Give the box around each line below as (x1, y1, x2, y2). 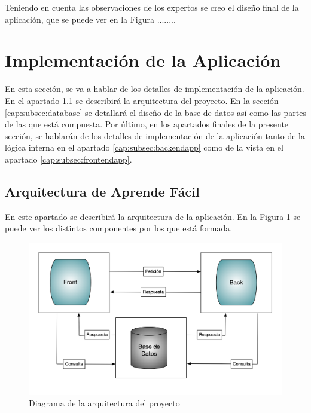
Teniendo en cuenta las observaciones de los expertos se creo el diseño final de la (5, 1, 299, 13)
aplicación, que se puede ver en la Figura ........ (5, 13, 176, 25)
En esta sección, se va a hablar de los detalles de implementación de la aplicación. (5, 82, 304, 95)
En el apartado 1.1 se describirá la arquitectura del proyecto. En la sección (5, 94, 279, 106)
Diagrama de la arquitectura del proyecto (29, 397, 180, 409)
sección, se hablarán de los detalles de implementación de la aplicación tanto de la (5, 129, 305, 142)
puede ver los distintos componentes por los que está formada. (5, 222, 233, 234)
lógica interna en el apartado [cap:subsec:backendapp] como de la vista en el (5, 141, 283, 154)
